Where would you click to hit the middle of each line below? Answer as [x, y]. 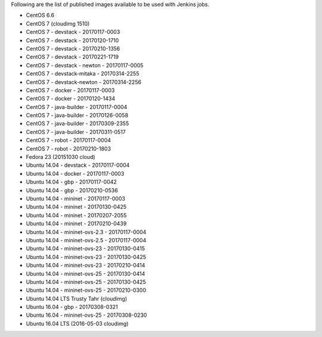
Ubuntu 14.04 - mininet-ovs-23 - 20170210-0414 [86, 266]
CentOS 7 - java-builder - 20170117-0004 [77, 107]
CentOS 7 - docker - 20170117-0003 [70, 90]
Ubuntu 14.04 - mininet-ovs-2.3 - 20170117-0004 [86, 232]
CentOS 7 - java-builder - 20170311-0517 [76, 132]
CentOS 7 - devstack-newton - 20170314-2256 [83, 82]
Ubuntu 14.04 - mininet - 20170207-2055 [76, 215]
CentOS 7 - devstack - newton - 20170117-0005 [85, 65]
